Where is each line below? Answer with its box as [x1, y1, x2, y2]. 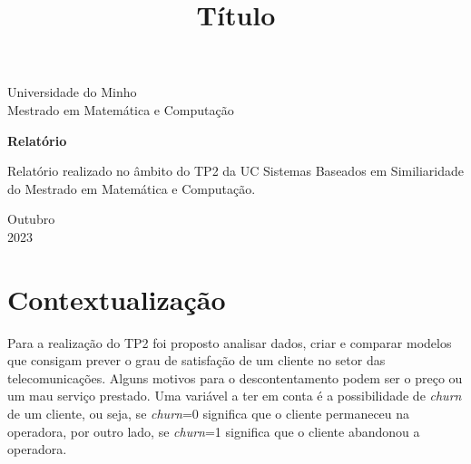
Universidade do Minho [7, 82, 137, 101]
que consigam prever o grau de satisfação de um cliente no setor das [7, 351, 386, 370]
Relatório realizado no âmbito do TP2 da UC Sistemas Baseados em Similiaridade [7, 161, 465, 180]
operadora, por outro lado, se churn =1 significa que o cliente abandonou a [7, 421, 420, 440]
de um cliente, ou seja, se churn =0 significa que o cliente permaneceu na [7, 404, 410, 423]
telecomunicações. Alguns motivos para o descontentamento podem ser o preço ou [7, 368, 463, 387]
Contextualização [7, 280, 226, 317]
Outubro [7, 209, 55, 228]
